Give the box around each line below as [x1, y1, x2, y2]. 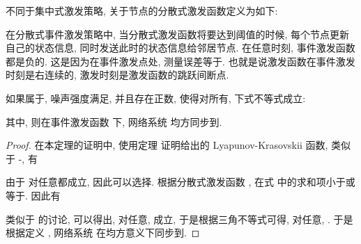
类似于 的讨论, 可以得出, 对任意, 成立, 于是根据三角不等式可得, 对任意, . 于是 [6, 211, 353, 226]
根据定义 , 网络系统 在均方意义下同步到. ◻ [6, 225, 200, 240]
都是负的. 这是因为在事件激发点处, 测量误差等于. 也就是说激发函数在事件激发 [6, 54, 355, 68]
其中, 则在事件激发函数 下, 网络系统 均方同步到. [6, 114, 222, 129]
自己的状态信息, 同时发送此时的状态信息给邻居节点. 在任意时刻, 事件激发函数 [6, 40, 355, 55]
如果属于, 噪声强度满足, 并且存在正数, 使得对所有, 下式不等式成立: [6, 90, 306, 105]
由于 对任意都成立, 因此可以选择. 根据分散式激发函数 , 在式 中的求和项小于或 [6, 174, 355, 189]
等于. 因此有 [6, 188, 61, 202]
